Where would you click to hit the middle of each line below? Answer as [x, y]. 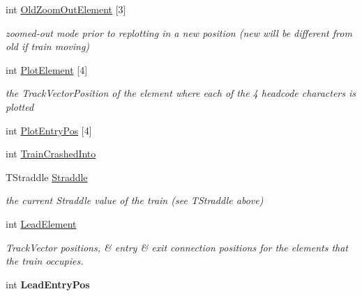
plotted [20, 106]
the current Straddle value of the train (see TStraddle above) [135, 200]
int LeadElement [41, 223]
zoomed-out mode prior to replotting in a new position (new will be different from [179, 32]
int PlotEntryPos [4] [49, 130]
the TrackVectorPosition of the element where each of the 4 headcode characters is [181, 93]
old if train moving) [48, 46]
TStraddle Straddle [47, 177]
